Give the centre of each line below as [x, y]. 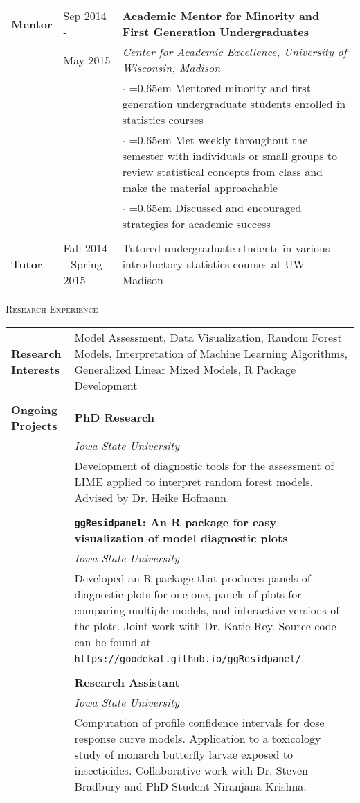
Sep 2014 [85, 16]
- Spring [83, 264]
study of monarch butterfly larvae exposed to [183, 754]
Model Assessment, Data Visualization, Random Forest [208, 337]
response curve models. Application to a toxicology [198, 738]
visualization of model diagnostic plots [181, 537]
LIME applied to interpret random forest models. [193, 481]
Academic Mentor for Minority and [221, 16]
